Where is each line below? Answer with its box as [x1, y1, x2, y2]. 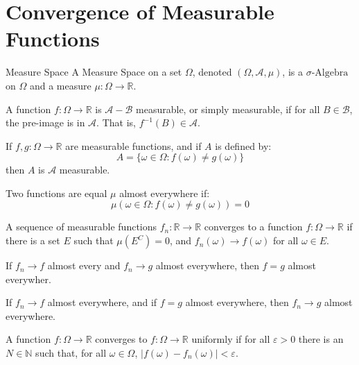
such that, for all [35, 346, 107, 360]
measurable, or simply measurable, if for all [136, 101, 320, 116]
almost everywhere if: [119, 185, 210, 200]
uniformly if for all [191, 332, 270, 346]
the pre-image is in [6, 115, 85, 130]
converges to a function [204, 219, 303, 234]
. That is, [96, 115, 136, 130]
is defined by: [215, 138, 272, 153]
